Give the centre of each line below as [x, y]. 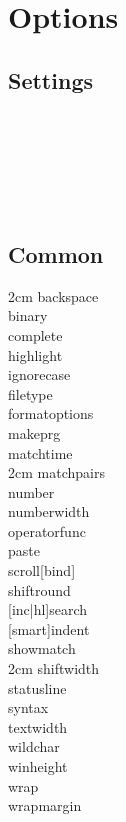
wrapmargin [45, 805]
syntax [28, 707]
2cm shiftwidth [54, 668]
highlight [35, 354]
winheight [38, 766]
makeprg [34, 432]
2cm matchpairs [56, 472]
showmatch [42, 648]
